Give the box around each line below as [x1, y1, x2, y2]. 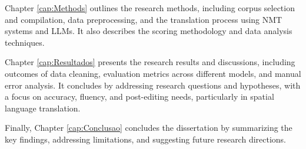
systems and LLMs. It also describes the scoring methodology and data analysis [5, 25, 292, 37]
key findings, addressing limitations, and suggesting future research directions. [5, 133, 287, 145]
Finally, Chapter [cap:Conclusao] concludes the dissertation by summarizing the [5, 121, 292, 134]
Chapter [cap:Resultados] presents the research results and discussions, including [5, 56, 295, 68]
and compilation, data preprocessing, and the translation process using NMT [5, 13, 282, 25]
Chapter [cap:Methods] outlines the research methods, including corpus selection [5, 2, 295, 13]
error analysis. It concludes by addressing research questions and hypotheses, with [5, 79, 301, 91]
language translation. [5, 101, 81, 114]
